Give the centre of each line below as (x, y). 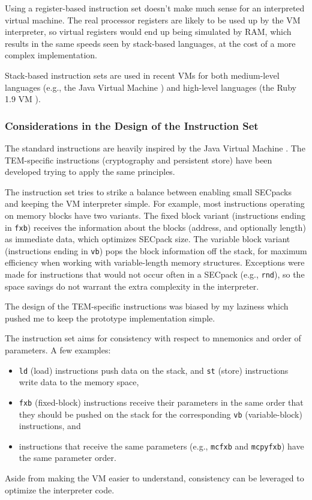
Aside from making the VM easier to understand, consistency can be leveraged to (154, 478)
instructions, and (50, 426)
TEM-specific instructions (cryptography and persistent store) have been (139, 160)
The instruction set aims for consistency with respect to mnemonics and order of (153, 338)
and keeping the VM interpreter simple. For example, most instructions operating (155, 203)
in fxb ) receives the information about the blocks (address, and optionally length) (155, 227)
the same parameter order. (67, 458)
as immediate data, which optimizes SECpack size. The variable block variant (148, 239)
